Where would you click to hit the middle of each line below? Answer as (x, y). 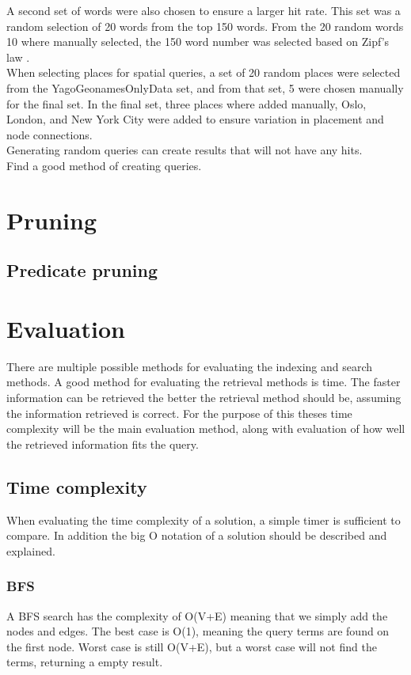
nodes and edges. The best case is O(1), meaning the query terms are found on (198, 631)
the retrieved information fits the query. (103, 444)
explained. (31, 550)
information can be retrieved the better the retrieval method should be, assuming (204, 397)
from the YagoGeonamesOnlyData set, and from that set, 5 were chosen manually (205, 87)
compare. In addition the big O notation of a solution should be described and (197, 535)
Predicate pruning (82, 270)
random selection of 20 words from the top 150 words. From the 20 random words (205, 26)
